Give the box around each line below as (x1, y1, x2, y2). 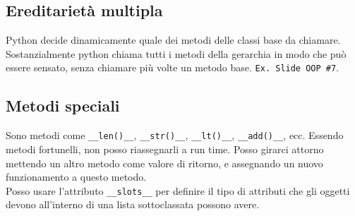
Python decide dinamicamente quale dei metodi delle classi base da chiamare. (6, 32, 341, 47)
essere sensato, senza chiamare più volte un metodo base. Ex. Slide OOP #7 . (6, 60, 339, 75)
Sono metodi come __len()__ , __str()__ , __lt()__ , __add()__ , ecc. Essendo (6, 128, 344, 143)
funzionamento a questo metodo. (6, 169, 147, 184)
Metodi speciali (6, 95, 120, 116)
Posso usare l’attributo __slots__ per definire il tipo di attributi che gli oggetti (6, 183, 350, 198)
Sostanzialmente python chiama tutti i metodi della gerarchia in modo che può (6, 46, 347, 61)
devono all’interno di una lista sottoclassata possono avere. (6, 197, 260, 212)
